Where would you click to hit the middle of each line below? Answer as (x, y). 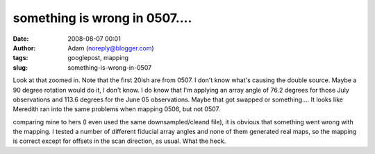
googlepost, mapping (98, 58)
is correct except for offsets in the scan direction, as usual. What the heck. (119, 141)
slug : (20, 67)
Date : (21, 39)
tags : (20, 58)
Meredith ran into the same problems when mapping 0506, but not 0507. (117, 109)
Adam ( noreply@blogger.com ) (111, 48)
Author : (24, 48)
